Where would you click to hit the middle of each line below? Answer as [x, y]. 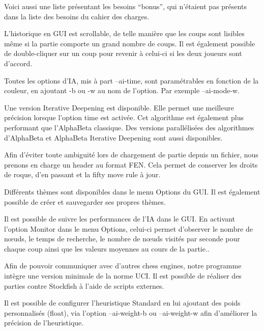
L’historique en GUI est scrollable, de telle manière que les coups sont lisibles [124, 33]
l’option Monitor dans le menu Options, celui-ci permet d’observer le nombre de [128, 228]
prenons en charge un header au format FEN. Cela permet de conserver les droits [131, 164]
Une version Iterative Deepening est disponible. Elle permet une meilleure [119, 107]
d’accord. [18, 63]
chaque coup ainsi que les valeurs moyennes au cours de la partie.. [107, 248]
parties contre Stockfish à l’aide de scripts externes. [84, 285]
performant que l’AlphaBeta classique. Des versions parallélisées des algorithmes [129, 127]
